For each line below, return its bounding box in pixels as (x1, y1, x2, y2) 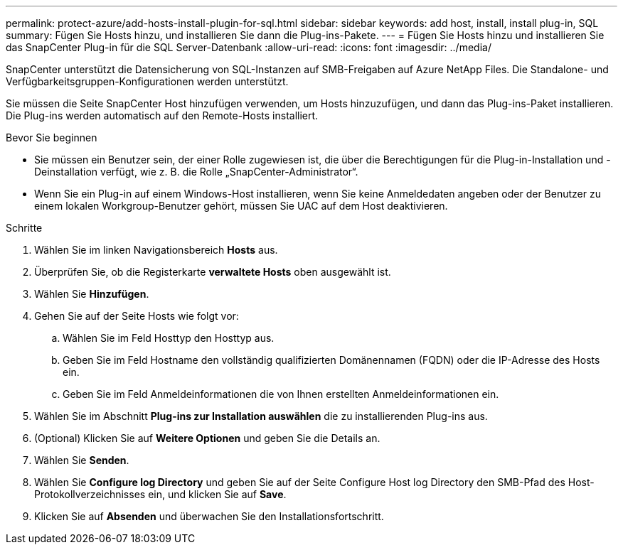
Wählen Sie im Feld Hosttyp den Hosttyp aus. (63, 332, 275, 344)
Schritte (6, 222, 43, 234)
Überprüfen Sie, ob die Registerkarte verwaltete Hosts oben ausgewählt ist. (34, 266, 391, 278)
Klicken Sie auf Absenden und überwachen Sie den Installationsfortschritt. (34, 510, 384, 522)
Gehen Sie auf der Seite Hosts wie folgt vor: (34, 310, 239, 322)
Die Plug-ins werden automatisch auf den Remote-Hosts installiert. (6, 109, 319, 122)
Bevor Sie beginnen (6, 131, 97, 144)
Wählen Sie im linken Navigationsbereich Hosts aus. (34, 244, 278, 256)
